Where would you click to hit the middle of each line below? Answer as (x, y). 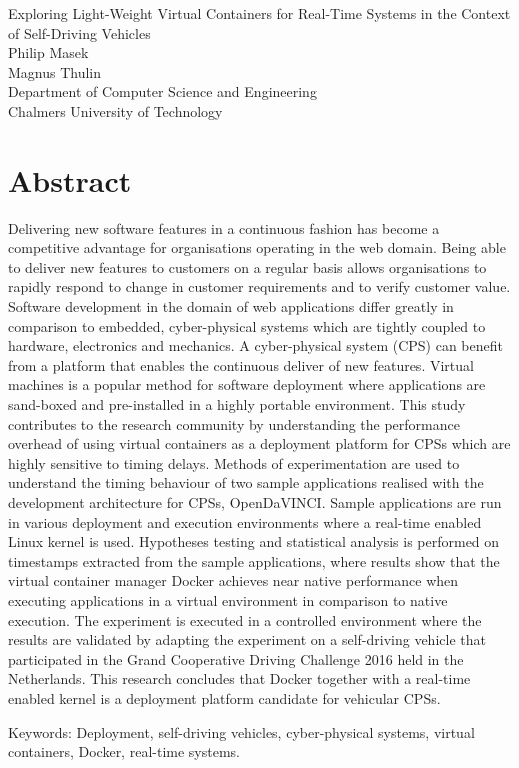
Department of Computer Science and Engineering (162, 91)
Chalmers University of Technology (115, 110)
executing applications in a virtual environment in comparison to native (228, 599)
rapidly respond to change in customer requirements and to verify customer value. (259, 286)
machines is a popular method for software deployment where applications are (247, 384)
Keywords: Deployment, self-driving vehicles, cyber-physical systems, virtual (241, 731)
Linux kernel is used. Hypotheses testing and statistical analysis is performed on (254, 541)
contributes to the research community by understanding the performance (234, 423)
